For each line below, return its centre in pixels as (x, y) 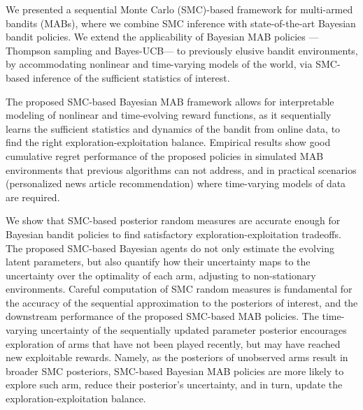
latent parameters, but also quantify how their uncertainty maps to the (158, 262)
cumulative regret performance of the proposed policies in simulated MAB (165, 155)
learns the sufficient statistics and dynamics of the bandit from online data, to (173, 128)
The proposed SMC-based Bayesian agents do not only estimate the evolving (170, 248)
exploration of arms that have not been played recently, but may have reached (173, 343)
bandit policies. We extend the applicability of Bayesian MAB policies (156, 37)
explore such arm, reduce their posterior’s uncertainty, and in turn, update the (174, 385)
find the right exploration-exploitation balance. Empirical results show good (168, 142)
